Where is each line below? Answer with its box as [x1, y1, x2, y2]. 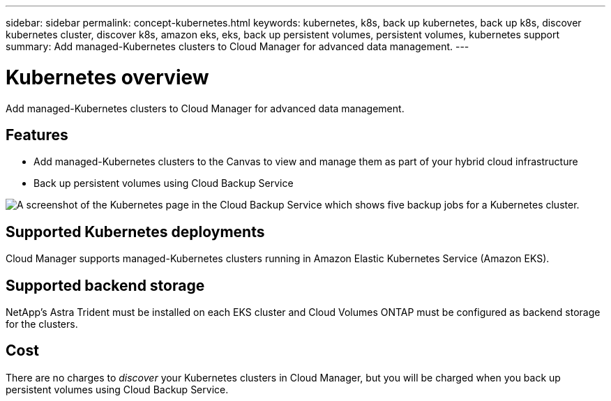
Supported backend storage [6, 276, 205, 294]
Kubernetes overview [6, 65, 209, 89]
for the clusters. [6, 318, 78, 331]
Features [6, 126, 68, 144]
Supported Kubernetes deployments [6, 222, 265, 241]
